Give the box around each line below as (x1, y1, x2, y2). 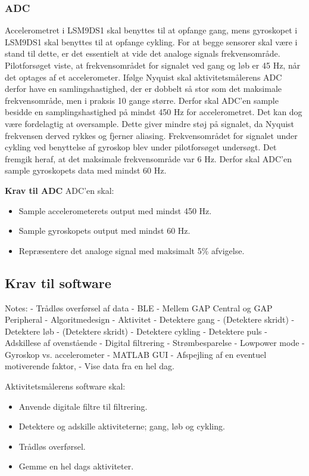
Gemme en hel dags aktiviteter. (18, 460, 134, 472)
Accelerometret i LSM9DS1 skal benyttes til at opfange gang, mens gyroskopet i (5, 24, 298, 36)
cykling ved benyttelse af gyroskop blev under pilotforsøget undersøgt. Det (5, 141, 277, 153)
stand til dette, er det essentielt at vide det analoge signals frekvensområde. (5, 47, 280, 60)
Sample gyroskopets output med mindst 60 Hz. (18, 224, 191, 237)
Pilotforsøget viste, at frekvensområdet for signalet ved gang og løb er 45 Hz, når (5, 59, 301, 71)
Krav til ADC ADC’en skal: (5, 184, 114, 196)
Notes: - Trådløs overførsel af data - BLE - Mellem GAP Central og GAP (5, 301, 273, 314)
